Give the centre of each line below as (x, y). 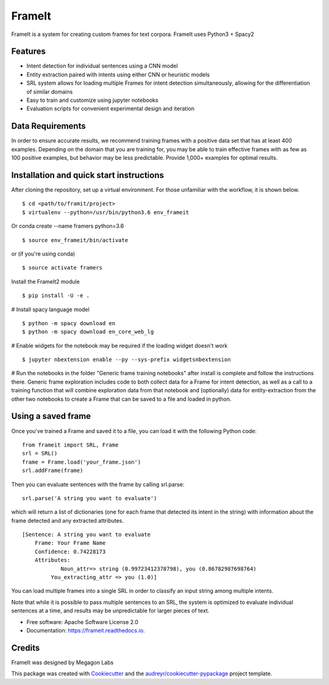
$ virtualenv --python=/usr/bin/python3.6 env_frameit (106, 212)
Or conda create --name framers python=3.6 (68, 226)
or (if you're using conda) (43, 254)
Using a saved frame (51, 416)
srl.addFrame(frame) (53, 471)
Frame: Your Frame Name (70, 543)
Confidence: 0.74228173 (70, 551)
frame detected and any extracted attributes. (68, 520)
